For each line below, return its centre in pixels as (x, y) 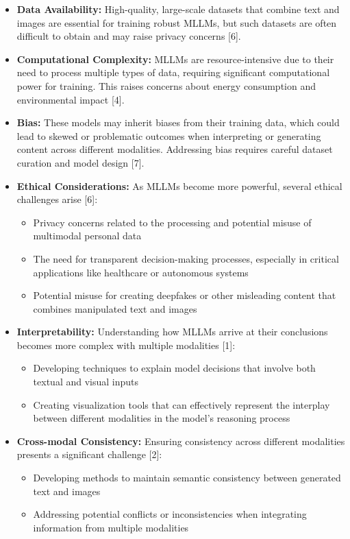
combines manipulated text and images (115, 308)
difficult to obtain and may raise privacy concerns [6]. (129, 36)
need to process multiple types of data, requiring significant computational (173, 72)
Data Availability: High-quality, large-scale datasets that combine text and (178, 9)
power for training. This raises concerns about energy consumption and (166, 85)
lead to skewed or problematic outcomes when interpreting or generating (169, 135)
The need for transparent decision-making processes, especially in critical (186, 258)
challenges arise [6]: (57, 199)
